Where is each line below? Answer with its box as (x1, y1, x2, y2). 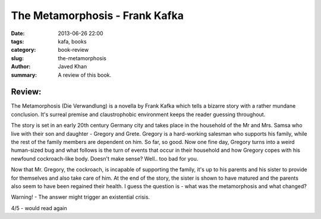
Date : (11, 30, 25, 37)
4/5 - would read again (11, 204, 68, 211)
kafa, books (58, 37, 87, 45)
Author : (11, 63, 31, 70)
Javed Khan (58, 63, 87, 70)
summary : (11, 71, 37, 79)
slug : (11, 54, 24, 62)
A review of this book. (58, 71, 112, 79)
